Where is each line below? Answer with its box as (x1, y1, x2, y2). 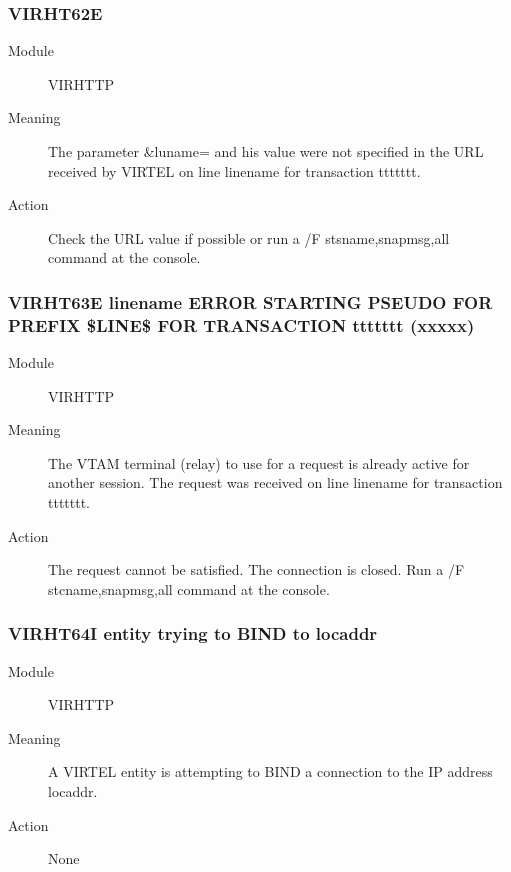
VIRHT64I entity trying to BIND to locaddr (8, 621, 378, 646)
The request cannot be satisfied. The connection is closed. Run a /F (48, 559, 465, 580)
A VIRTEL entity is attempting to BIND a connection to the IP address (48, 761, 493, 782)
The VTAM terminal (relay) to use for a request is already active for (48, 452, 470, 473)
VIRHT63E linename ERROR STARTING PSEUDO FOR (8, 289, 493, 314)
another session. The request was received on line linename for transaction (48, 472, 503, 493)
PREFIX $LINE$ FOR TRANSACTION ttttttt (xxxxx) (8, 312, 475, 337)
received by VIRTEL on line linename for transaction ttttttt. (48, 160, 421, 181)
